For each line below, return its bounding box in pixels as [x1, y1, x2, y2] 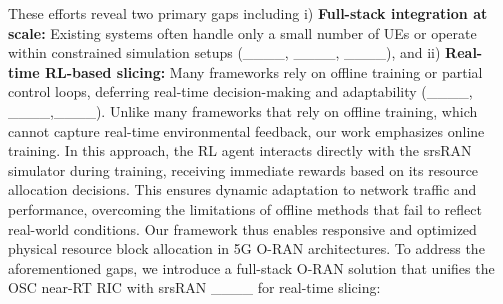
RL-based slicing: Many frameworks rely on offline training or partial [44, 61, 483, 82]
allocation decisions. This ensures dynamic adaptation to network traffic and [8, 179, 477, 200]
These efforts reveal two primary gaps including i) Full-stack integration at [8, 3, 488, 23]
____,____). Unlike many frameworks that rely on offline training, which [8, 100, 478, 121]
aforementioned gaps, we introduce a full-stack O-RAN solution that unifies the [8, 257, 495, 278]
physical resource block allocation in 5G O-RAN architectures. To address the [8, 238, 485, 259]
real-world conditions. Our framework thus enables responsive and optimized [8, 218, 477, 239]
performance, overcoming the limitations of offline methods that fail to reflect [8, 198, 482, 219]
